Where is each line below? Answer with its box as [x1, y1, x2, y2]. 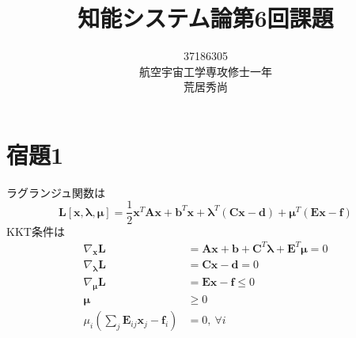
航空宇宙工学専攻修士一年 [139, 63, 272, 79]
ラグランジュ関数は [6, 184, 106, 200]
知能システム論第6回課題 [78, 2, 334, 34]
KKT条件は [6, 222, 65, 239]
